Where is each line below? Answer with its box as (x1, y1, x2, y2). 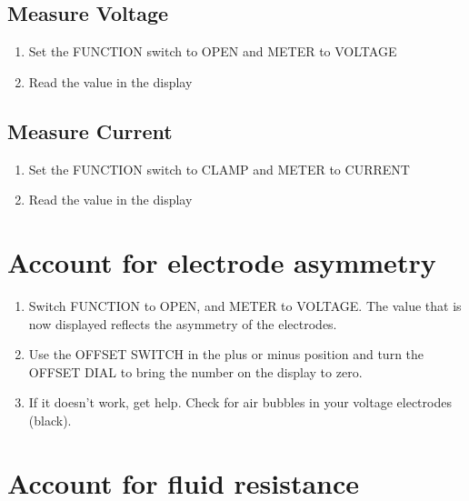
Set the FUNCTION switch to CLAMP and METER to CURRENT (28, 159, 410, 178)
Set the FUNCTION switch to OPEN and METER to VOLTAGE (28, 42, 397, 61)
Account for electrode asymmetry (7, 243, 436, 280)
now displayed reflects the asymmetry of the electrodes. (28, 314, 337, 333)
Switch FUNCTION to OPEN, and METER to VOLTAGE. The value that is (28, 296, 462, 315)
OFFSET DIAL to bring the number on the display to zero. (28, 362, 363, 381)
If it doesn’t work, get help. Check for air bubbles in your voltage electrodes (28, 393, 452, 412)
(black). (28, 410, 72, 429)
